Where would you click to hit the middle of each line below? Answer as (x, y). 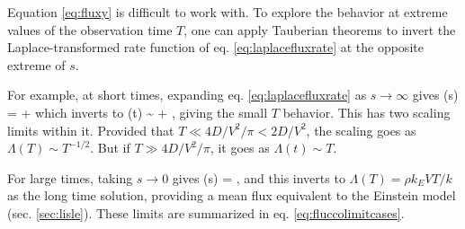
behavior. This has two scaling (367, 112)
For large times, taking (70, 177)
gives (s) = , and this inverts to (259, 177)
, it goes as (240, 148)
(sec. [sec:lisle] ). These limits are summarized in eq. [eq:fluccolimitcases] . (206, 212)
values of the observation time (90, 29)
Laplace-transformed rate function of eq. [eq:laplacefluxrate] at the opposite (215, 47)
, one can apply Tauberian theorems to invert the (320, 29)
